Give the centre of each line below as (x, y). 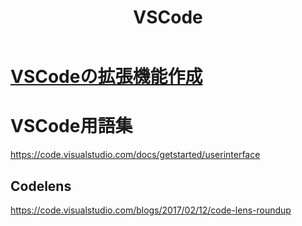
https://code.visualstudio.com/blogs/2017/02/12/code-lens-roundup (151, 210)
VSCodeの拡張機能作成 (106, 77)
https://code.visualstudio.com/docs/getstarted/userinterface (135, 155)
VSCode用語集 (71, 126)
